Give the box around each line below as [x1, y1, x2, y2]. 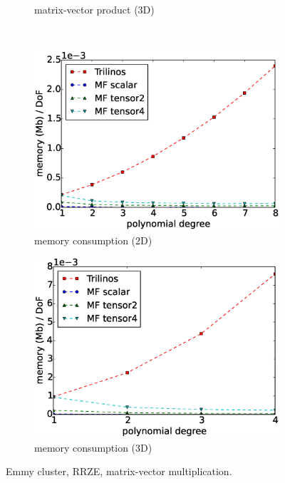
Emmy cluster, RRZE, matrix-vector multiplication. [6, 464, 232, 479]
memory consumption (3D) [34, 440, 152, 455]
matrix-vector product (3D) [34, 2, 155, 16]
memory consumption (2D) [34, 232, 152, 247]
